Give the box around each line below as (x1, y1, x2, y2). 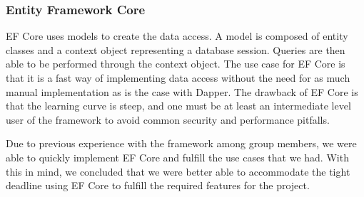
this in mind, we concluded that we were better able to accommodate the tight (6, 164, 350, 179)
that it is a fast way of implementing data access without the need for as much (6, 70, 350, 85)
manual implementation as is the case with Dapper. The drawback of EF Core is (6, 84, 358, 99)
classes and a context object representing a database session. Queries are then (6, 42, 345, 57)
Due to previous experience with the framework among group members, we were (6, 136, 357, 151)
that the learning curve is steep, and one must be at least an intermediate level (6, 98, 351, 113)
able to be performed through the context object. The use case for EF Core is (6, 56, 345, 71)
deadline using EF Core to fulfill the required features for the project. (6, 178, 310, 193)
